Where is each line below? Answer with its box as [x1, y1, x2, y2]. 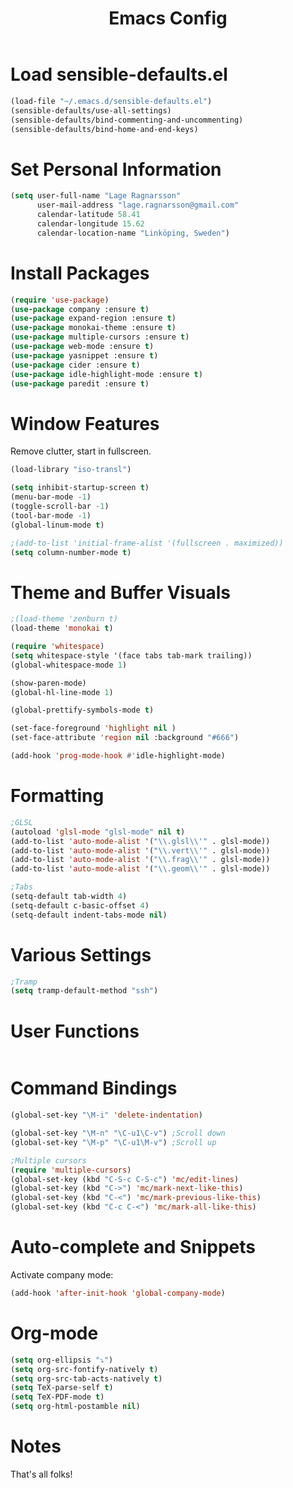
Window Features [10, 412, 160, 435]
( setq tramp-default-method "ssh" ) [10, 986, 159, 996]
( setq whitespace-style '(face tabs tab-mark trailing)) [10, 650, 253, 661]
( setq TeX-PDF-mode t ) [10, 1392, 105, 1402]
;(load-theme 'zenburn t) [10, 614, 118, 624]
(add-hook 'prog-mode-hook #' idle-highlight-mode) [10, 751, 226, 761]
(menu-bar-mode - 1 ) [10, 492, 92, 502]
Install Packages [10, 262, 150, 284]
